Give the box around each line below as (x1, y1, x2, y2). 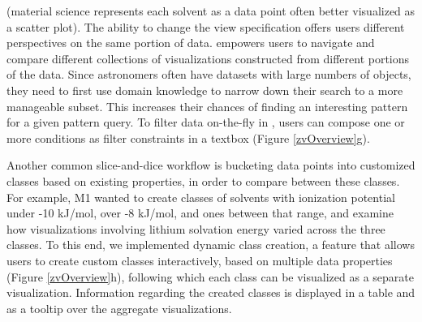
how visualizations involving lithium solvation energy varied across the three (6, 220, 385, 237)
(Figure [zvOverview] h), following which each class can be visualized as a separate (6, 268, 414, 285)
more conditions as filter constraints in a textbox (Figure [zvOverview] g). (6, 129, 370, 146)
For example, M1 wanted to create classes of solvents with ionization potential (6, 188, 395, 205)
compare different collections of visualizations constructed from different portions (6, 49, 410, 67)
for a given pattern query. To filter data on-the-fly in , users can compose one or (6, 114, 405, 131)
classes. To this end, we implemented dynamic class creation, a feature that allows (6, 236, 415, 253)
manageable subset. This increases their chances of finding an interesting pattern (6, 97, 408, 114)
